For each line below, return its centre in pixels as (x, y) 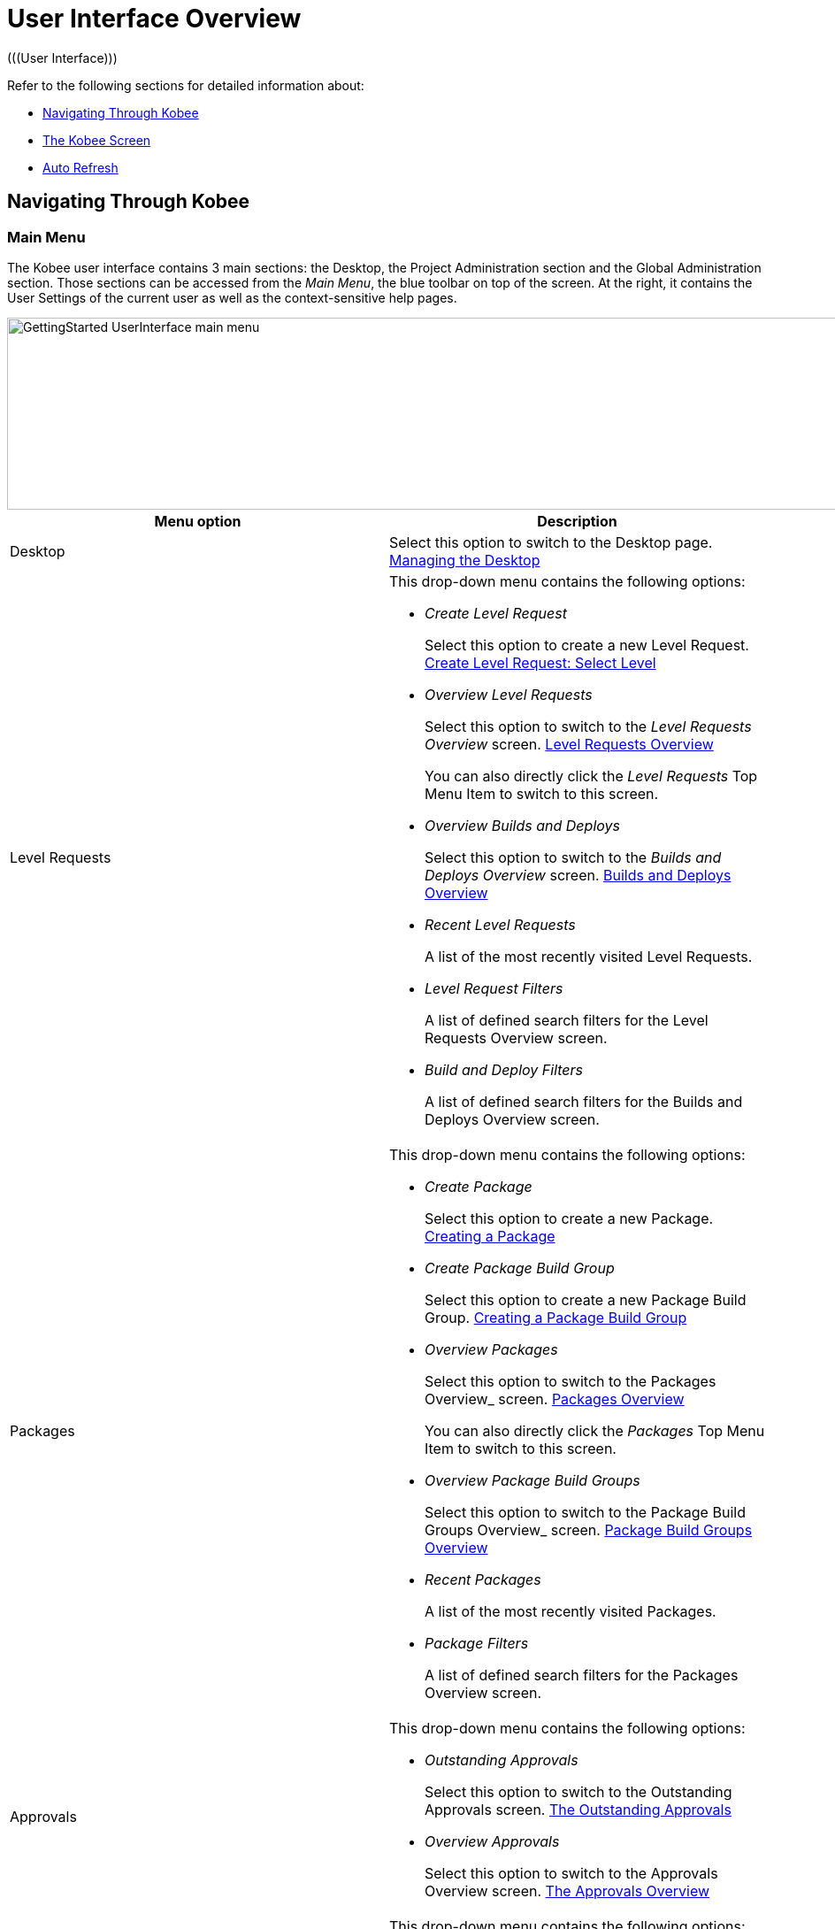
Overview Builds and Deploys (522, 825)
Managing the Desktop (465, 560)
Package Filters (477, 1643)
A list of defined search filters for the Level (567, 1020)
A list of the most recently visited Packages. (571, 1611)
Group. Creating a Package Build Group (556, 1317)
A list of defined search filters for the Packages (582, 1675)
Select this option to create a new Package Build (586, 1299)
